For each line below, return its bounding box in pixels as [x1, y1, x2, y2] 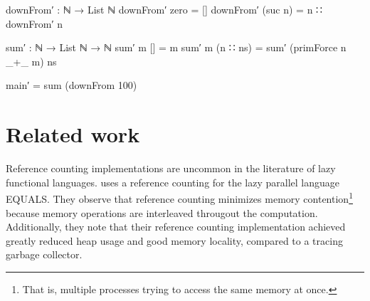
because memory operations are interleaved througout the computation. [6, 205, 318, 220]
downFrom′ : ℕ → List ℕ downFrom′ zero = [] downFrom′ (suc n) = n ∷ [6, 2, 323, 16]
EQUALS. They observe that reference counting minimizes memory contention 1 [6, 189, 353, 206]
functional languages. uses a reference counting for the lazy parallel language [6, 174, 340, 189]
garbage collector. [6, 247, 83, 262]
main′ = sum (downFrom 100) [6, 78, 137, 93]
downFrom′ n [6, 16, 63, 31]
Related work [6, 120, 140, 149]
